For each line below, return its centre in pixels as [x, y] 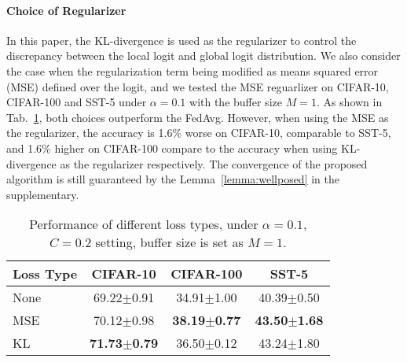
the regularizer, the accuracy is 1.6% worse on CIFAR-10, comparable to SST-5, [199, 133]
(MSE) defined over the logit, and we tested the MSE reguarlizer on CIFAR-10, [198, 86]
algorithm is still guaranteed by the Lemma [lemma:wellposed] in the [173, 179]
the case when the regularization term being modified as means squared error [192, 70]
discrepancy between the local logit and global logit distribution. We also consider [203, 55]
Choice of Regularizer [66, 10]
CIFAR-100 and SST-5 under [77, 102]
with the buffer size [236, 102]
